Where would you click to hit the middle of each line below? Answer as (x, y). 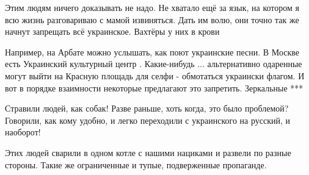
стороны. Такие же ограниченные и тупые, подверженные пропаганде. (136, 164)
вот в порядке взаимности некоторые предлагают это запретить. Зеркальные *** (154, 87)
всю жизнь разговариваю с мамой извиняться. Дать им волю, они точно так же (152, 19)
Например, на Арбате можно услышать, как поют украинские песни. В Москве (152, 52)
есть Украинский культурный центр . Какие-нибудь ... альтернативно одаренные (154, 64)
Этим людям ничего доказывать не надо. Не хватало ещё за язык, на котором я (152, 7)
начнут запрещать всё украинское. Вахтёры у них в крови (112, 31)
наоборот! (23, 132)
